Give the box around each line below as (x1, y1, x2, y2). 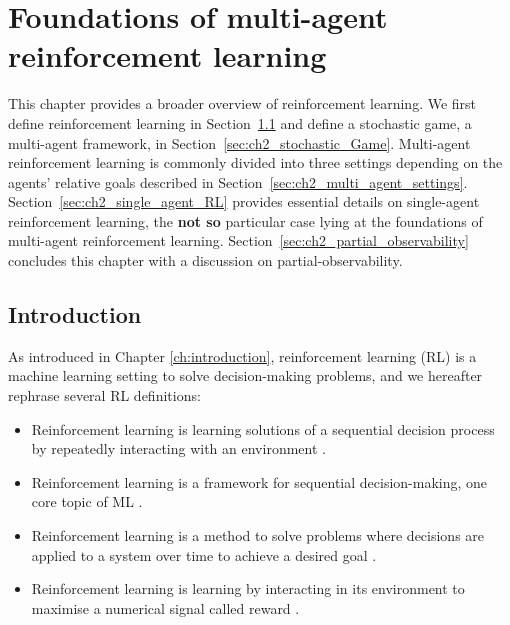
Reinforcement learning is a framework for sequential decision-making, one (31, 471, 488, 492)
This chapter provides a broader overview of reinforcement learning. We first (8, 93, 477, 114)
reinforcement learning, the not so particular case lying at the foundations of (8, 210, 483, 231)
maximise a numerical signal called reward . (31, 597, 300, 618)
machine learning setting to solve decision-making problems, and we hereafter (8, 365, 483, 386)
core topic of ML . (31, 491, 143, 512)
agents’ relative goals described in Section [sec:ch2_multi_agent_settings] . (8, 171, 468, 192)
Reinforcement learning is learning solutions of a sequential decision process (31, 418, 495, 439)
